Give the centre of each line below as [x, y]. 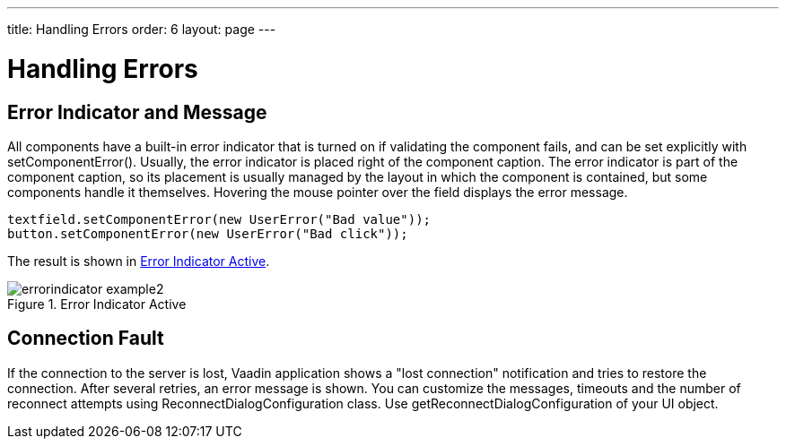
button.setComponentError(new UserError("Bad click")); [208, 233]
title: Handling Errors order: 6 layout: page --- [142, 29]
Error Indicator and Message [137, 112]
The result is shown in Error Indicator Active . [139, 261]
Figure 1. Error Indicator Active [97, 304]
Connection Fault [86, 339]
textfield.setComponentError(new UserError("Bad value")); [219, 219]
